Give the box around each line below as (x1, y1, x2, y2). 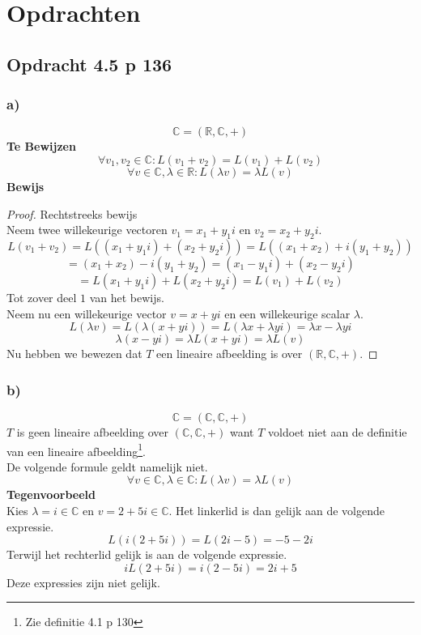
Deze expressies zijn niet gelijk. (6, 573, 160, 590)
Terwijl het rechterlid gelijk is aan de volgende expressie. (6, 546, 287, 563)
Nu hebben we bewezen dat (6, 345, 142, 362)
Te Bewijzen (6, 138, 76, 155)
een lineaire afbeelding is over (156, 345, 303, 362)
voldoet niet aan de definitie (267, 423, 407, 440)
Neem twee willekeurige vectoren (6, 221, 168, 238)
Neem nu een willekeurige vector (6, 305, 167, 322)
